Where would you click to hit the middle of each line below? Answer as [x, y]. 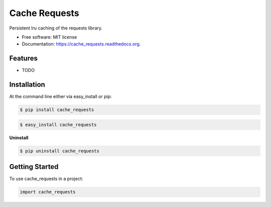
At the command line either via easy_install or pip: [61, 96]
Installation [27, 85]
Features [23, 58]
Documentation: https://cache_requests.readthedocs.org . [81, 44]
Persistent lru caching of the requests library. [56, 28]
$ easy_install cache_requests [58, 124]
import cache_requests [48, 192]
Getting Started [34, 167]
